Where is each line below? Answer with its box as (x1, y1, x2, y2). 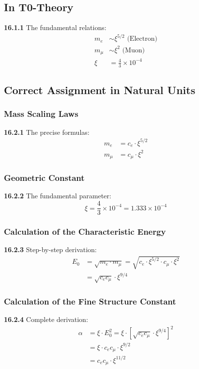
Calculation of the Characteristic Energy (4, 225, 166, 238)
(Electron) (127, 35, 157, 43)
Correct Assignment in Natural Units (4, 82, 196, 97)
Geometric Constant (4, 172, 85, 184)
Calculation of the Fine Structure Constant (4, 295, 176, 307)
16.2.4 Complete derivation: (4, 314, 88, 324)
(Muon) (122, 47, 145, 54)
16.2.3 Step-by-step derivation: (4, 244, 97, 255)
